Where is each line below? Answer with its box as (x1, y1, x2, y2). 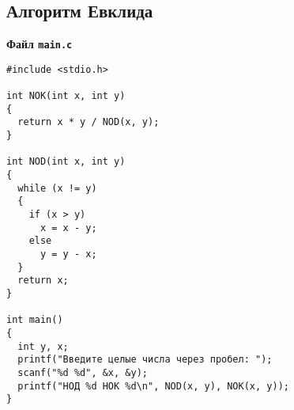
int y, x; (17, 340, 69, 352)
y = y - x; (40, 249, 97, 260)
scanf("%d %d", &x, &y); (17, 366, 148, 378)
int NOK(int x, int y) (6, 90, 126, 102)
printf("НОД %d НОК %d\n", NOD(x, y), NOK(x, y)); (17, 380, 289, 392)
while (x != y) (17, 182, 97, 194)
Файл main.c (6, 36, 73, 52)
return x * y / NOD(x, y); (17, 116, 160, 128)
